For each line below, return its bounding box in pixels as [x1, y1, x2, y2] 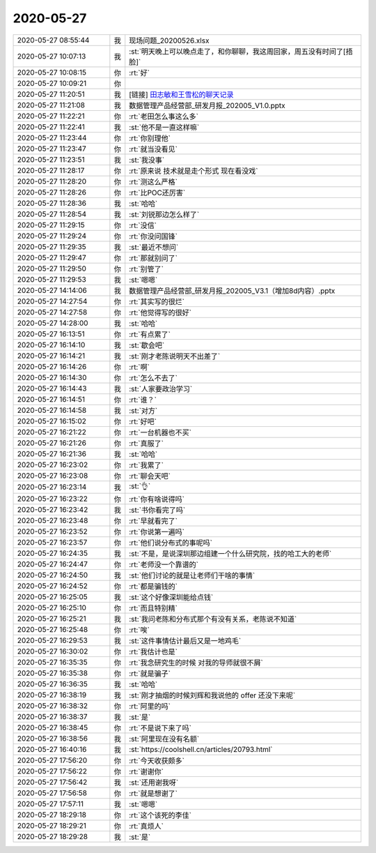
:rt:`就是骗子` [129, 668, 171, 678]
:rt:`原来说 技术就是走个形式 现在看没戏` [129, 166, 258, 176]
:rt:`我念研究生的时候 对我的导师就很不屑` [129, 658, 264, 667]
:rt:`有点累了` [129, 329, 171, 339]
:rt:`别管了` [129, 264, 164, 273]
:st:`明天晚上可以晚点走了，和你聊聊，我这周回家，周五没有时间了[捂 [129, 46, 353, 56]
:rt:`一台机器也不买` [129, 428, 191, 437]
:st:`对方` [129, 405, 158, 415]
